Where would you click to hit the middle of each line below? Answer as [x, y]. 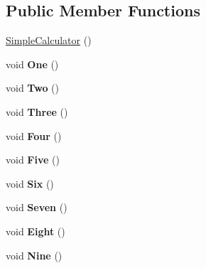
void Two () [32, 88]
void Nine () [34, 255]
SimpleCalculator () [49, 40]
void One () [32, 64]
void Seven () [37, 207]
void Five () [33, 160]
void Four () [34, 135]
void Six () [30, 183]
